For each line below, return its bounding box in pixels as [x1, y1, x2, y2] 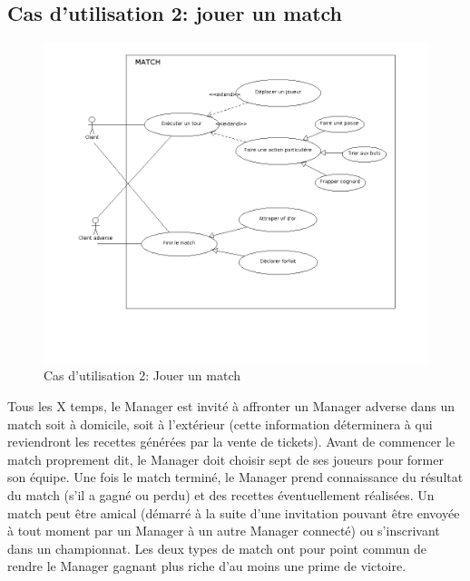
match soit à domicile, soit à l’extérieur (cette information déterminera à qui [7, 414, 433, 433]
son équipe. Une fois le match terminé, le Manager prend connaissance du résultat [7, 468, 464, 487]
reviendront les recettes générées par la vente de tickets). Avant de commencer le [7, 432, 455, 451]
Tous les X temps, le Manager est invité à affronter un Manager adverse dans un [7, 397, 455, 416]
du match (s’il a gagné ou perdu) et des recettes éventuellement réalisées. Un [7, 485, 435, 504]
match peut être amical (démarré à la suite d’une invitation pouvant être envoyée [7, 503, 460, 522]
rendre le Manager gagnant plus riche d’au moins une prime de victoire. [7, 556, 406, 576]
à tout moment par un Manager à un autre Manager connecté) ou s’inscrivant [7, 521, 440, 540]
